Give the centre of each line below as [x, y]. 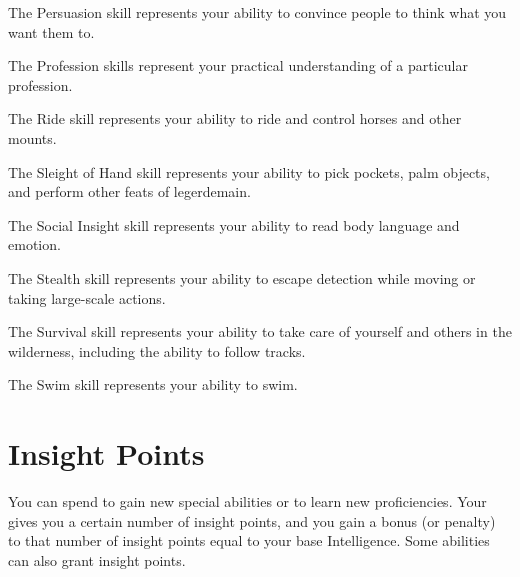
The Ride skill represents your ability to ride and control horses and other [235, 118]
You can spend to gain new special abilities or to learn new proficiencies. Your [247, 501]
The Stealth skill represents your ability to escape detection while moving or [242, 277]
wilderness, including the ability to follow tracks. [157, 350]
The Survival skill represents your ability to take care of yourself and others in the [260, 331]
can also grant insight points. [97, 559]
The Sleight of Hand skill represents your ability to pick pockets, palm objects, [249, 171]
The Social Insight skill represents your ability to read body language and [234, 224]
